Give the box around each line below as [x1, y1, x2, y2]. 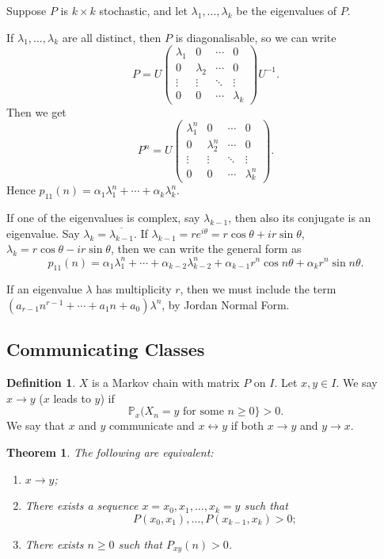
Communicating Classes [6, 337, 205, 362]
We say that [6, 417, 65, 434]
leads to [53, 389, 91, 406]
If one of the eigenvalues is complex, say [6, 209, 200, 226]
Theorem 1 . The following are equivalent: [6, 443, 214, 460]
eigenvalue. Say [6, 224, 80, 241]
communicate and [109, 417, 195, 434]
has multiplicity [96, 281, 172, 297]
